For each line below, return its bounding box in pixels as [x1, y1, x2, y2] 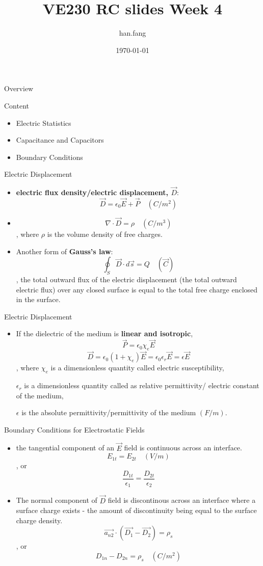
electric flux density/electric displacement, [16, 187, 169, 198]
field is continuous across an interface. [124, 442, 242, 453]
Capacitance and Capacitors [16, 134, 104, 145]
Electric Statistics [16, 117, 71, 128]
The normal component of [16, 495, 97, 505]
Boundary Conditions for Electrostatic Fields [4, 424, 145, 435]
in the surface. [16, 294, 61, 305]
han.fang [119, 28, 146, 38]
